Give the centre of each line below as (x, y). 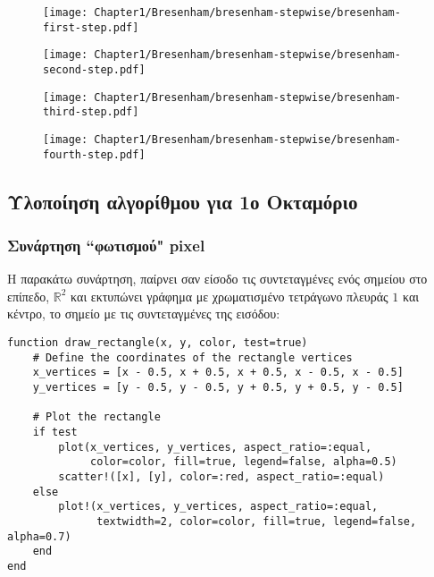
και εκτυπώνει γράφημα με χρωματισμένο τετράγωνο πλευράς (230, 296)
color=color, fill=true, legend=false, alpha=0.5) (244, 462)
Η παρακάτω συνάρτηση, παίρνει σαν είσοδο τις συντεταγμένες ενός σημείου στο (217, 279)
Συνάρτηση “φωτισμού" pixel (106, 245)
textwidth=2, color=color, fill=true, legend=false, (257, 521)
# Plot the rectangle (96, 417)
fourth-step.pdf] (94, 154)
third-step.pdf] (91, 112)
